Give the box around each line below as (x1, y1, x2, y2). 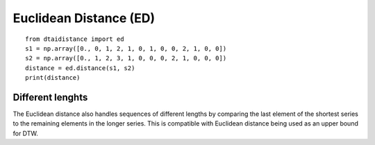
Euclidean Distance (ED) (12, 10, 156, 26)
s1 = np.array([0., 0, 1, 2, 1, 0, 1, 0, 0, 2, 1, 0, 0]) (25, 44, 227, 52)
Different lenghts (12, 91, 88, 103)
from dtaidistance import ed (25, 35, 124, 43)
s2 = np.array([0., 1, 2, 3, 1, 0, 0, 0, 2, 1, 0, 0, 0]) (25, 54, 227, 62)
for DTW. (12, 129, 38, 137)
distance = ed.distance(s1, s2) (25, 64, 135, 72)
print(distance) (25, 74, 81, 82)
